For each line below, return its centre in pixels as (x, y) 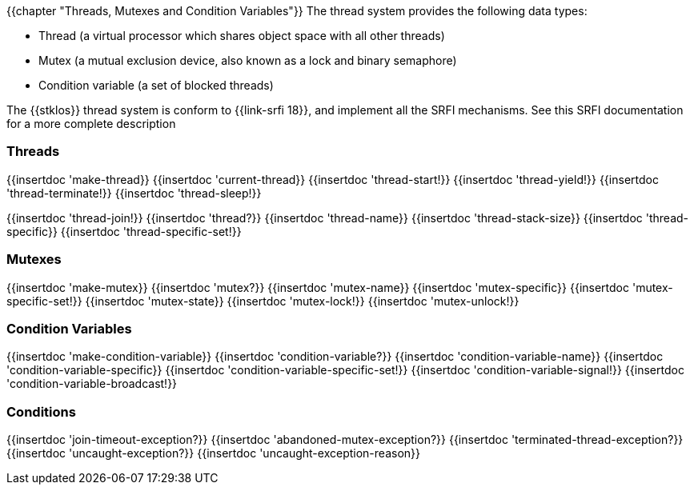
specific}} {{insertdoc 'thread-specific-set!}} (124, 231)
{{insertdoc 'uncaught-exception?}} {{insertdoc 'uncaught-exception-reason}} (213, 453)
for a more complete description (91, 124)
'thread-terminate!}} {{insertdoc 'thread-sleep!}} (134, 193)
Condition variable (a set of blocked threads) (156, 85)
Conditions (41, 411)
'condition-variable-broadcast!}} (92, 384)
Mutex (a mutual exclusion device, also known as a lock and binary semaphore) (248, 60)
